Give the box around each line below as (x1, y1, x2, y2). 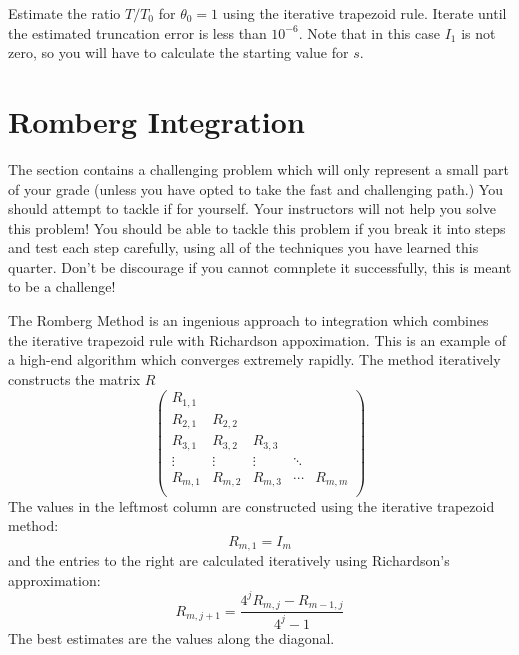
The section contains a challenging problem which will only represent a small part (8, 158, 509, 179)
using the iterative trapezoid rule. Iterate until (222, 3, 507, 23)
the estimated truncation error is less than (8, 22, 267, 43)
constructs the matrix (8, 368, 141, 389)
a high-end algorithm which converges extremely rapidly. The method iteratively (8, 349, 501, 370)
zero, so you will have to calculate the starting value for (8, 42, 349, 63)
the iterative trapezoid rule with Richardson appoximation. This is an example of (8, 329, 506, 350)
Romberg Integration (8, 100, 305, 141)
